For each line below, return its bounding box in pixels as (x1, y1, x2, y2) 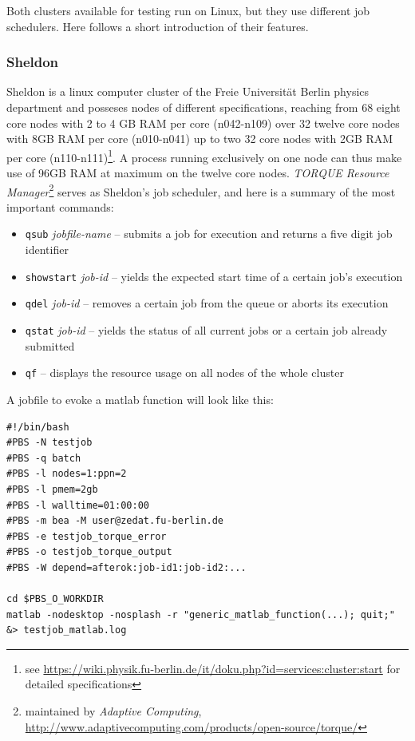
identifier (25, 241, 69, 258)
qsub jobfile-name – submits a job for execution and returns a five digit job (25, 225, 393, 242)
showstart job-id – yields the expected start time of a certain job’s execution (25, 267, 403, 284)
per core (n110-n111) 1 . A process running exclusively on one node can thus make (6, 146, 402, 165)
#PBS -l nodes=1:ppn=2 (6, 468, 127, 480)
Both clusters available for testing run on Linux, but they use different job (6, 2, 370, 18)
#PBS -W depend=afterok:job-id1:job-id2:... (6, 561, 247, 573)
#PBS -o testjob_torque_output (6, 546, 172, 558)
